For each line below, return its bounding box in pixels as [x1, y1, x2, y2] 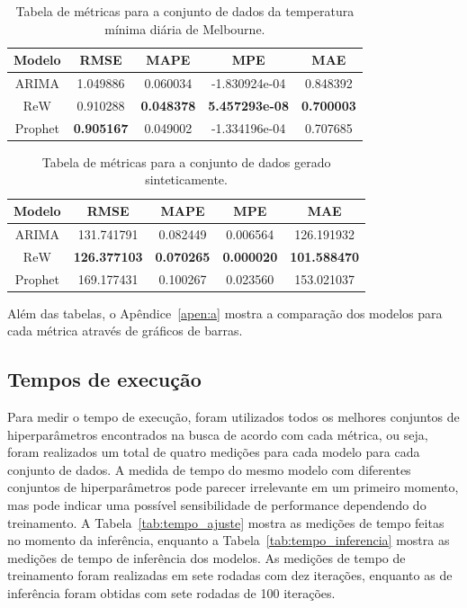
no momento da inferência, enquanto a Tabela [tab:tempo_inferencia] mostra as [7, 531, 450, 550]
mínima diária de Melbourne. [104, 19, 265, 38]
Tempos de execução [7, 365, 202, 393]
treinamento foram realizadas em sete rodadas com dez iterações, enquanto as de [7, 566, 453, 585]
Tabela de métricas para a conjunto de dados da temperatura [15, 2, 355, 20]
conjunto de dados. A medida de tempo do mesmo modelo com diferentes [7, 460, 411, 478]
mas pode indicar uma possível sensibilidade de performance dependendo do [7, 495, 427, 514]
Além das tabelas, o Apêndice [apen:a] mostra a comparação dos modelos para [7, 303, 443, 322]
